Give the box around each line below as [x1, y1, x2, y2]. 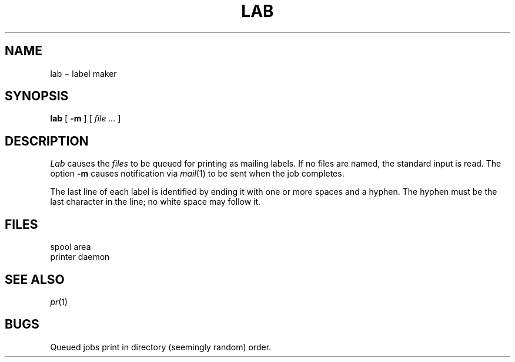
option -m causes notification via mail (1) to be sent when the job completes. [50, 168, 345, 179]
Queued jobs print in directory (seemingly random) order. [50, 341, 272, 352]
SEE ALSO [5, 272, 65, 287]
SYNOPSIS [5, 89, 69, 104]
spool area [50, 242, 91, 252]
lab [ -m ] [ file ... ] [50, 113, 121, 124]
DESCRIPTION [5, 133, 89, 148]
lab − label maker [50, 68, 117, 79]
